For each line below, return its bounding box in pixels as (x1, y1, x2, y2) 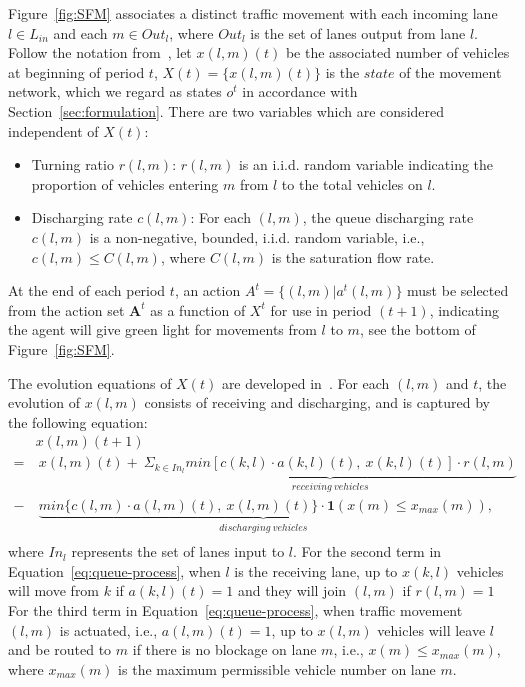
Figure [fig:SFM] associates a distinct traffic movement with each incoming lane (8, 3, 498, 23)
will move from (8, 580, 100, 601)
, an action (174, 280, 241, 301)
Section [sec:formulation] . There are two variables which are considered (8, 100, 445, 121)
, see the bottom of (359, 319, 476, 340)
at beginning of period (8, 61, 145, 82)
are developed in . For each (221, 372, 390, 393)
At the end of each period (8, 280, 166, 301)
